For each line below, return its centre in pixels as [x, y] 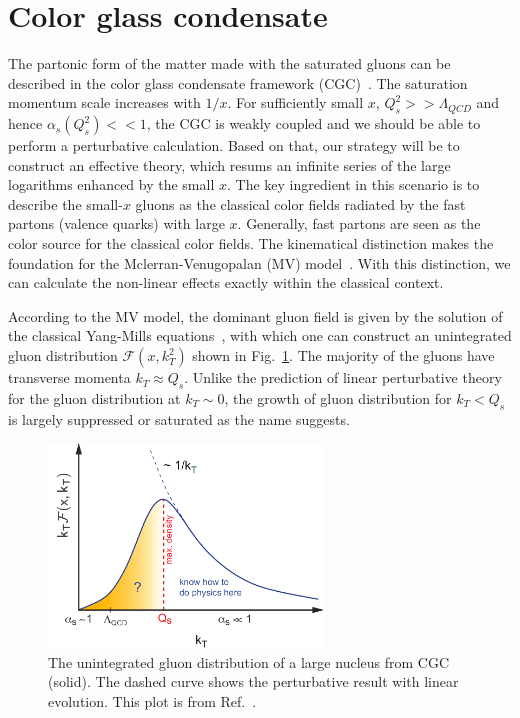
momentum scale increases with [104, 102]
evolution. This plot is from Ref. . [152, 701]
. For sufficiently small [295, 102]
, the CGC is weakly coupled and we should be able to [313, 123]
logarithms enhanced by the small [111, 184]
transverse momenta [69, 377]
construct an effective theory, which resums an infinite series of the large [229, 164]
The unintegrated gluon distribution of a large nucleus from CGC [249, 661]
